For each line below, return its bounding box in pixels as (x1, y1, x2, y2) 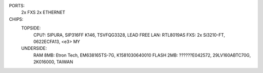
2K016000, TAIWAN (33, 59, 73, 65)
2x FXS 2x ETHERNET (21, 10, 66, 15)
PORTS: (9, 3, 25, 8)
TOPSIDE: (21, 25, 41, 31)
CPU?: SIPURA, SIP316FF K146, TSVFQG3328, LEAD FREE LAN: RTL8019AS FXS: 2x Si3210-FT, (33, 32, 225, 38)
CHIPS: (9, 16, 24, 22)
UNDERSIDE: (21, 45, 47, 51)
